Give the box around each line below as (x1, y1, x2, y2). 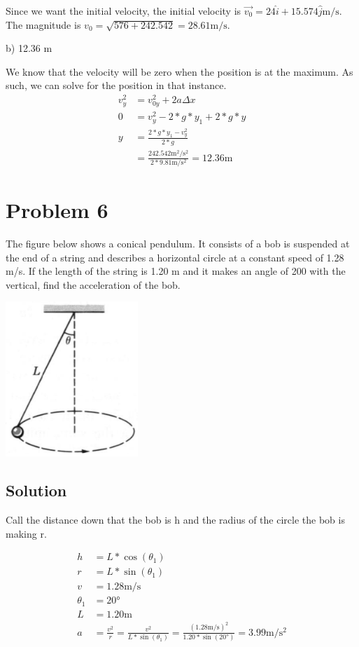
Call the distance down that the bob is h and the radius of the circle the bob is (6, 512, 345, 527)
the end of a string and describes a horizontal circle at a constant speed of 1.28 (6, 250, 344, 264)
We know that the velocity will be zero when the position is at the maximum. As (6, 64, 353, 79)
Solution (6, 479, 67, 501)
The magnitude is (6, 17, 81, 32)
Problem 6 (6, 196, 108, 224)
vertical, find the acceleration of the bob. (6, 277, 181, 292)
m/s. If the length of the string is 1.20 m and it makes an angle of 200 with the (6, 264, 346, 278)
